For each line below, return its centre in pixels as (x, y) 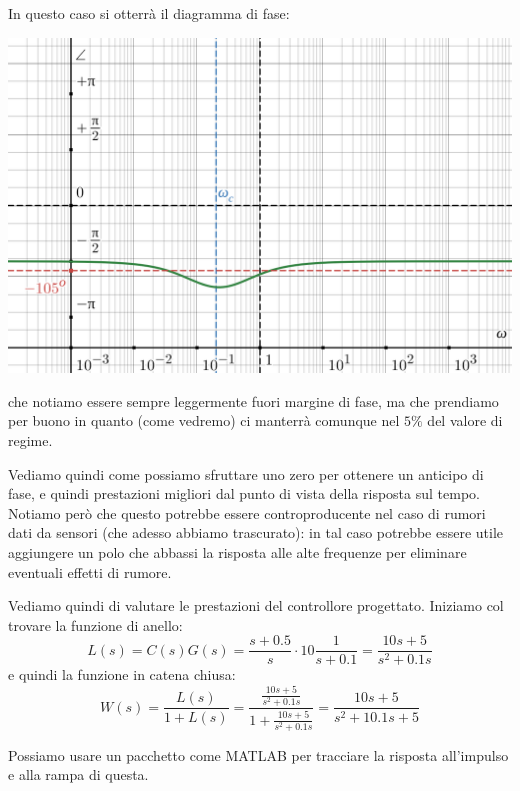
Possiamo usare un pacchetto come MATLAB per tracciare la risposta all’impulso (258, 754)
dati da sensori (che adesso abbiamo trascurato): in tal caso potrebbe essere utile (256, 532)
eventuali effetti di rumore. (90, 571)
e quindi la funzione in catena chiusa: (122, 674)
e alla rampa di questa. (78, 774)
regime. (30, 440)
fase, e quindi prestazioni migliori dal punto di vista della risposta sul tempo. (244, 493)
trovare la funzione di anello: (95, 624)
